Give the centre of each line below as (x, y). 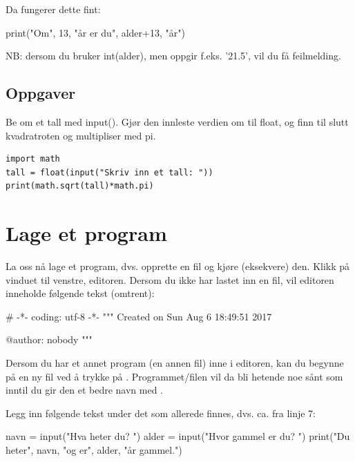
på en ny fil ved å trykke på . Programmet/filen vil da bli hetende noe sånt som (174, 376)
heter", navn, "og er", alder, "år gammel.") (94, 450)
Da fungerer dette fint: (53, 9)
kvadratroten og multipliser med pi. (81, 135)
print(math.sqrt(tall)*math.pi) (80, 186)
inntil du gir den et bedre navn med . (84, 390)
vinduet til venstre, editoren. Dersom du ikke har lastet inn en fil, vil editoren (170, 279)
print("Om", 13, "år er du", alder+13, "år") (95, 32)
